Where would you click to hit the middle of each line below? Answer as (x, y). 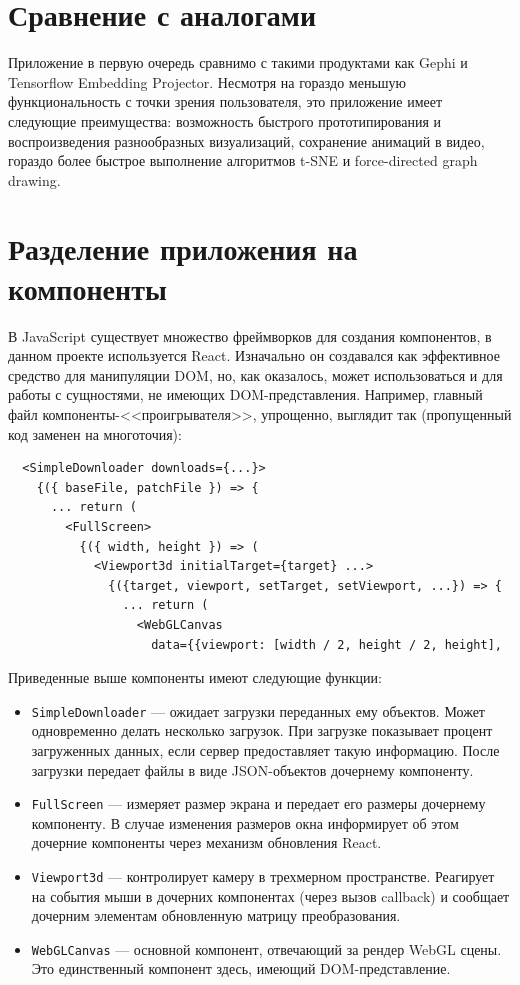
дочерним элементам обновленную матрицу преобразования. (216, 915)
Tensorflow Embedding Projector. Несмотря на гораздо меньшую (207, 81)
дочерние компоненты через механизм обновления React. (206, 842)
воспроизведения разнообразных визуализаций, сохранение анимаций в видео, (246, 140)
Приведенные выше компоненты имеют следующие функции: (195, 677)
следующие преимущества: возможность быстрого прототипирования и (225, 120)
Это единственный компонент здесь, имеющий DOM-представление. (241, 968)
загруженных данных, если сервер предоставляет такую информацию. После (265, 749)
